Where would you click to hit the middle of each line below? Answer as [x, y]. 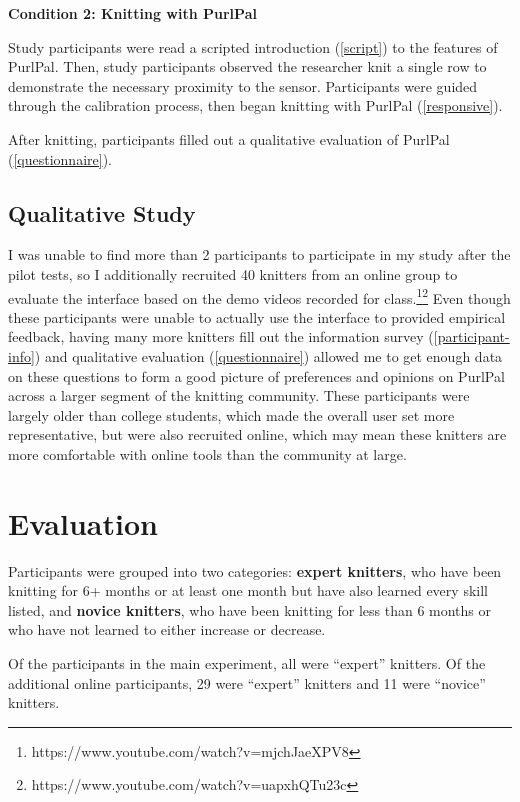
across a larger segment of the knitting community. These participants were [239, 395]
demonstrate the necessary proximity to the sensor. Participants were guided [243, 85]
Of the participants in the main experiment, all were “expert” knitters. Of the [247, 663]
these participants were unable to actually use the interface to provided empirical [257, 316]
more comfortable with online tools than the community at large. [207, 453]
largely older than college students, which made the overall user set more [231, 414]
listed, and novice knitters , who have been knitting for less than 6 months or [249, 609]
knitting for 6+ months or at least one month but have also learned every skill [248, 590]
